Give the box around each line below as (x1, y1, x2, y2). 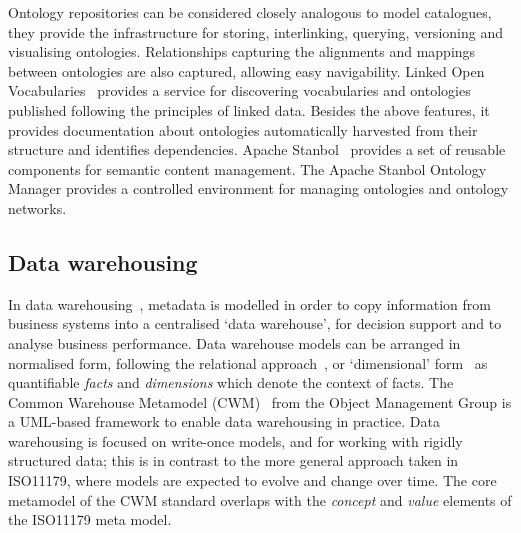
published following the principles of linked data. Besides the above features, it (8, 99, 490, 120)
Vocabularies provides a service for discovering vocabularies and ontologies (8, 80, 471, 101)
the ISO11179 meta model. (8, 509, 172, 530)
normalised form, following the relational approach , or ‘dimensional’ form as (8, 352, 488, 373)
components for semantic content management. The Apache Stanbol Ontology (8, 158, 487, 179)
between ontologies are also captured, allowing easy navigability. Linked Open (8, 60, 485, 81)
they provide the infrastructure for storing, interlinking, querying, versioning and (8, 21, 503, 42)
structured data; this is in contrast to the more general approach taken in (8, 450, 459, 471)
